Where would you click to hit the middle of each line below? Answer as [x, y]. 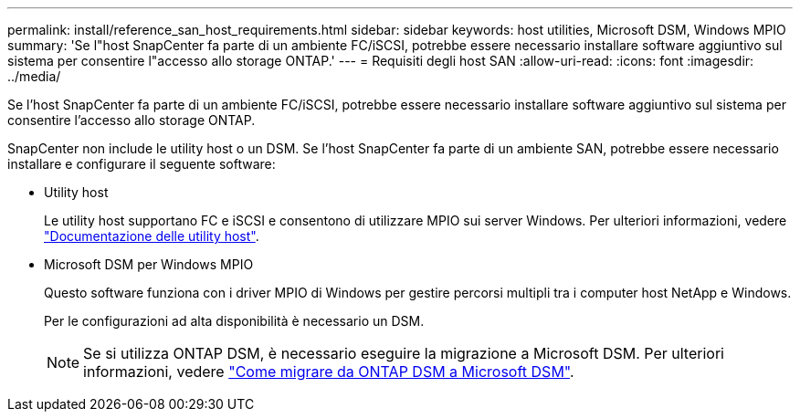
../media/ [34, 76]
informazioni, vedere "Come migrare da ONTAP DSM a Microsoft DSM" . [329, 372]
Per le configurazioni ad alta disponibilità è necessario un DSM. [234, 321]
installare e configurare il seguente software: [142, 164]
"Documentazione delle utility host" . [152, 236]
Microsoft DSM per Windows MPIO [149, 264]
